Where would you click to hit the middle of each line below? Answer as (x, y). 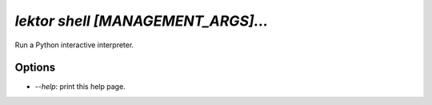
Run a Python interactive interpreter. (74, 45)
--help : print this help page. (80, 87)
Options (35, 68)
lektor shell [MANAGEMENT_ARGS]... (142, 21)
